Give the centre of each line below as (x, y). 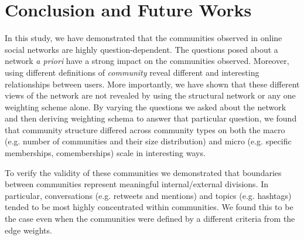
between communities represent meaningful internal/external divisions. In (137, 184)
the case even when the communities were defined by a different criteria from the (150, 219)
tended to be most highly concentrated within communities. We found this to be (149, 207)
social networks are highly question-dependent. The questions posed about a (141, 49)
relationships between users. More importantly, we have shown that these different (152, 84)
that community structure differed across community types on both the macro (145, 129)
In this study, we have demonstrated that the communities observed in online (144, 38)
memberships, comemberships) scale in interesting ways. (105, 153)
